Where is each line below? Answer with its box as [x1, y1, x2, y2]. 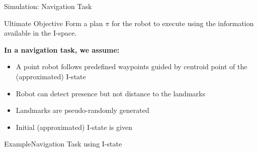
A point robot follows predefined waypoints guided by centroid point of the [16, 61, 247, 72]
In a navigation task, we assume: [4, 44, 120, 55]
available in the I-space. [4, 28, 77, 38]
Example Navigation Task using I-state [4, 138, 122, 149]
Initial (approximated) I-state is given [16, 121, 132, 132]
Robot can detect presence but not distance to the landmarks [16, 88, 205, 98]
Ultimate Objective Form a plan [4, 18, 103, 28]
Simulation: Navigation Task [4, 1, 92, 11]
